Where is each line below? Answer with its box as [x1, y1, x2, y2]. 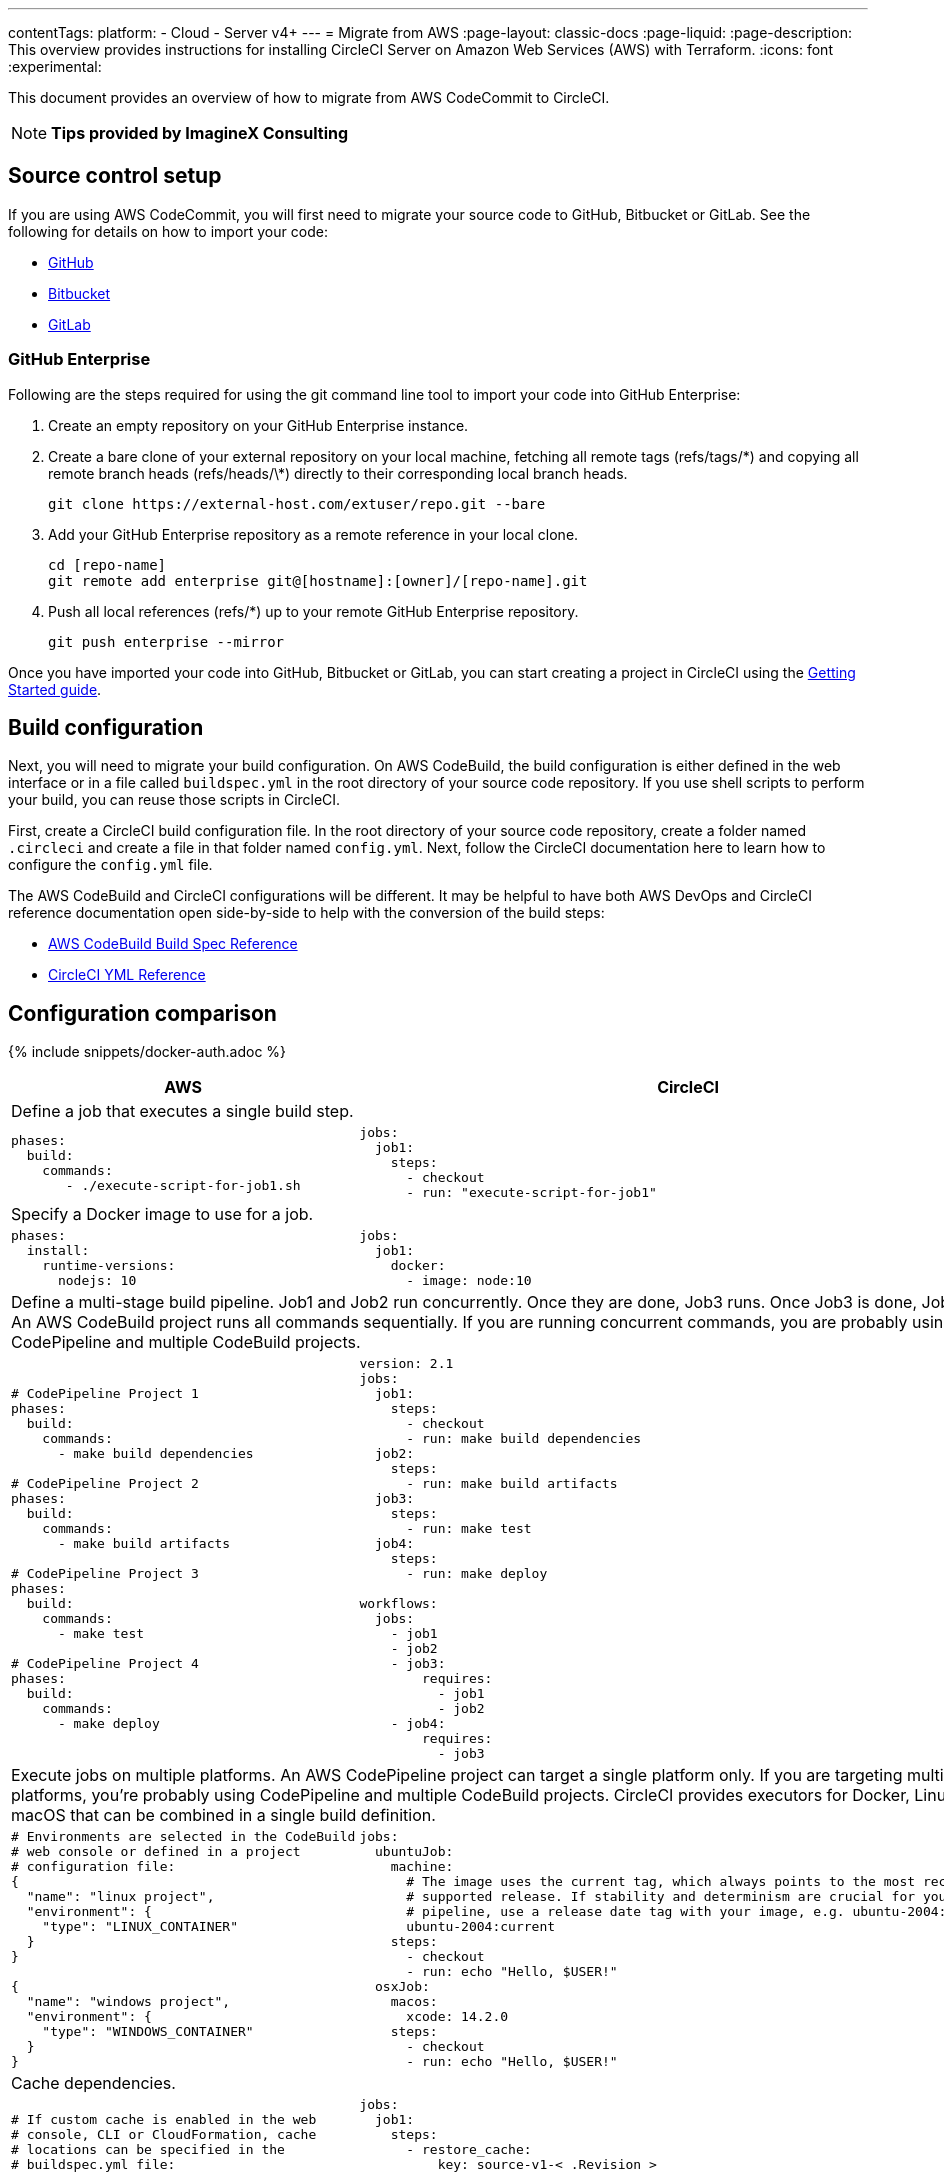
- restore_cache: [406, 2142, 532, 2158]
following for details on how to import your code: [8, 222, 328, 240]
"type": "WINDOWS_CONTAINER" [42, 2024, 254, 2040]
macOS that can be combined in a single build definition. [11, 1805, 436, 1826]
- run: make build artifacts [406, 1476, 618, 1492]
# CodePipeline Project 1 [11, 1386, 199, 1402]
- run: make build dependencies [406, 1431, 642, 1447]
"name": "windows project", [26, 1994, 231, 2010]
